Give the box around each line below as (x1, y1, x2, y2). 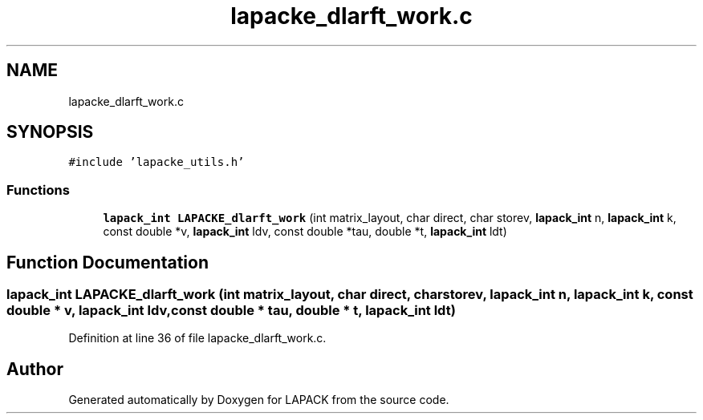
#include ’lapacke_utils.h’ (68, 155, 245, 169)
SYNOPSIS (6, 122, 94, 143)
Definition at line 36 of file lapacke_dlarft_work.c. (68, 331, 327, 345)
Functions (6, 181, 70, 198)
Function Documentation (6, 252, 209, 273)
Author (6, 358, 63, 379)
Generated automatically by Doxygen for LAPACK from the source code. (68, 393, 449, 407)
